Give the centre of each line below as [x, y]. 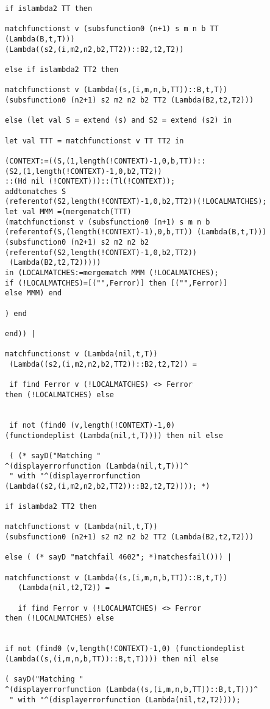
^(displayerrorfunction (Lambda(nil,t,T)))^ [97, 466]
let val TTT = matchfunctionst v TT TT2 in [94, 141]
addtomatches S [36, 191]
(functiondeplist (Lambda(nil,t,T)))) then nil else [114, 435]
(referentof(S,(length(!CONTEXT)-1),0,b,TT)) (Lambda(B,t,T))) [136, 232]
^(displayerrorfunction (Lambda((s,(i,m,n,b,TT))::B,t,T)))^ [132, 689]
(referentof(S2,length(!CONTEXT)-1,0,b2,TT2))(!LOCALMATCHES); [136, 202]
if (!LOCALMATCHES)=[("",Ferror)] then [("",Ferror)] [116, 283]
